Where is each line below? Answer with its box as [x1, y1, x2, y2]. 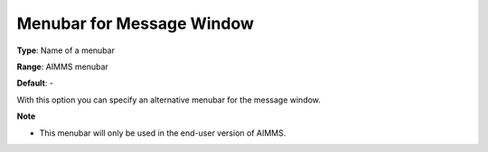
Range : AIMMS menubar [16, 61, 108, 72]
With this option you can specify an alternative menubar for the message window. [16, 94, 321, 105]
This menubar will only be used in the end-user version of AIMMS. [39, 127, 286, 139]
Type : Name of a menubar [16, 45, 115, 56]
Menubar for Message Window [16, 13, 255, 33]
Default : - [16, 77, 54, 89]
